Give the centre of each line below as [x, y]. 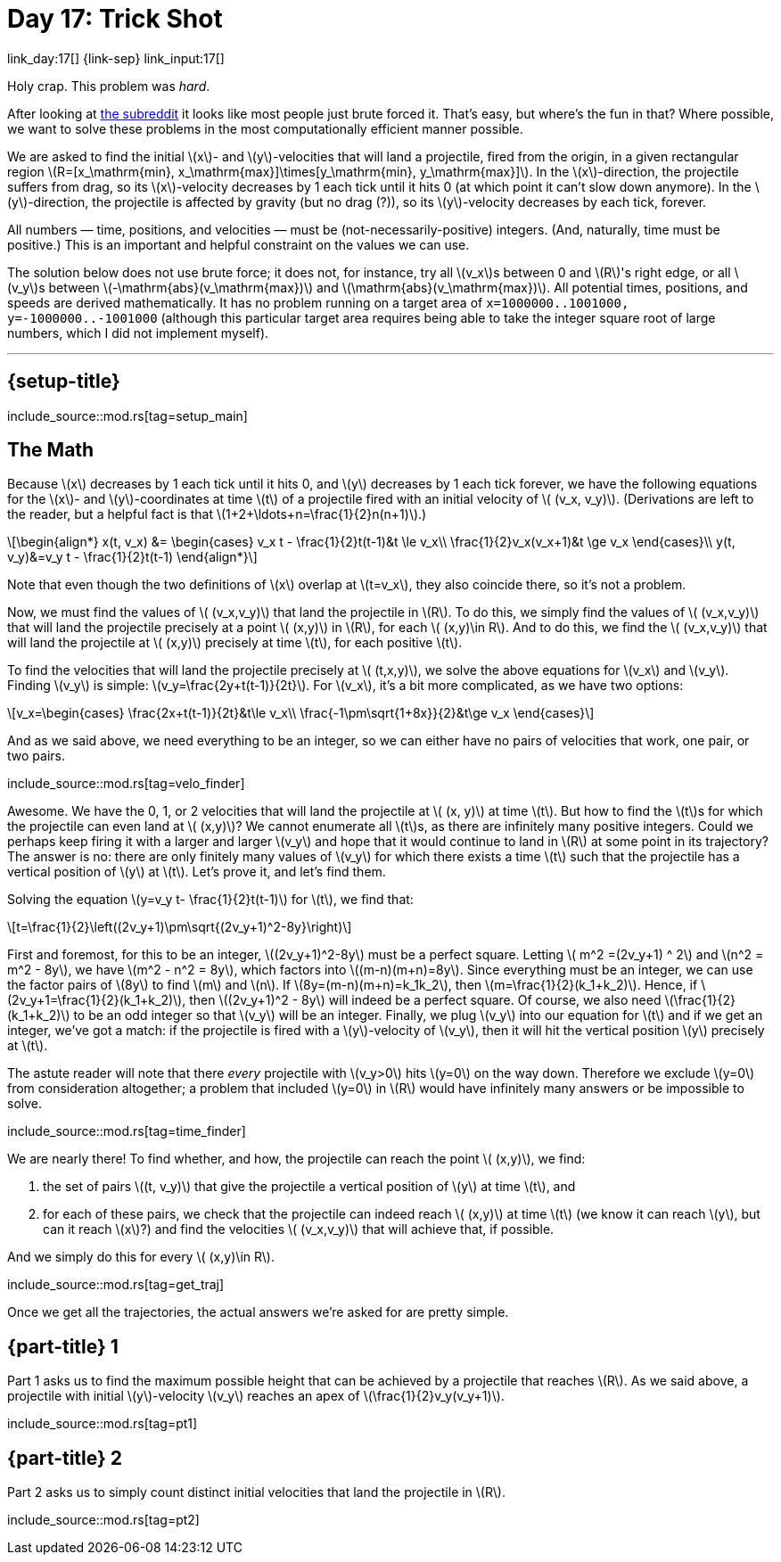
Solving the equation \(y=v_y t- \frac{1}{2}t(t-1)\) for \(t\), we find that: [210, 900]
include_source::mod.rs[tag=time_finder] [127, 1131]
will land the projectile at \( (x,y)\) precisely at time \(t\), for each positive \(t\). [235, 643]
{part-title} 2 [65, 1458]
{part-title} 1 [63, 1346]
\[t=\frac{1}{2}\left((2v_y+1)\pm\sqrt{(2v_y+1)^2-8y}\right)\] [180, 927]
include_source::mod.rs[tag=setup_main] [127, 415]
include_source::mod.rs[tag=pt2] [103, 1520]
